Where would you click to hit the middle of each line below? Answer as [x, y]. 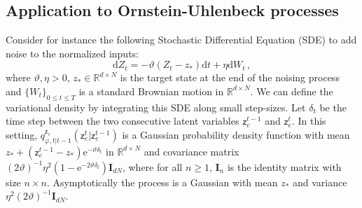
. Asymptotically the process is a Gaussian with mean [162, 182]
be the [333, 107]
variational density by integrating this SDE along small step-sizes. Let [156, 107]
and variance [320, 182]
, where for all [152, 166]
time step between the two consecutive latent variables [123, 121]
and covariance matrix [192, 151]
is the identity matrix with [284, 166]
